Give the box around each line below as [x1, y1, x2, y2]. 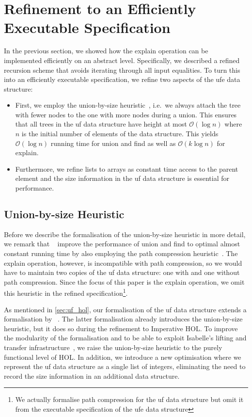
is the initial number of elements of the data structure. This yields [21, 128, 219, 139]
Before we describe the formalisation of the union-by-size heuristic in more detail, [4, 229, 246, 239]
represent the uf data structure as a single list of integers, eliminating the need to [4, 361, 246, 371]
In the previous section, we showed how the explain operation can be [4, 46, 208, 56]
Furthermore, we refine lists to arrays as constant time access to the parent [15, 163, 238, 174]
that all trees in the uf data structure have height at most [15, 119, 187, 129]
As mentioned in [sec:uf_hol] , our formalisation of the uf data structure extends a [4, 304, 247, 314]
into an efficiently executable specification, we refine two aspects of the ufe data [4, 74, 240, 84]
